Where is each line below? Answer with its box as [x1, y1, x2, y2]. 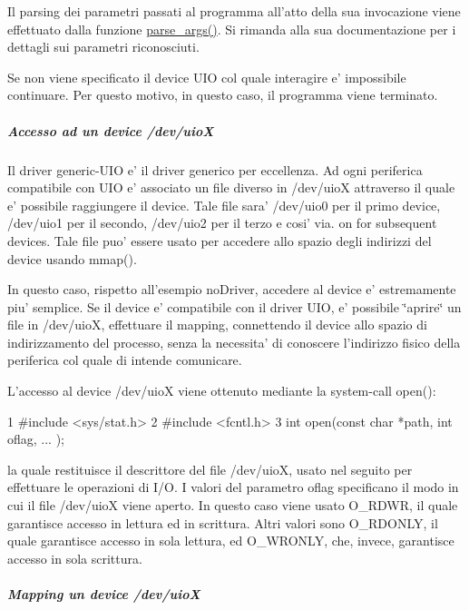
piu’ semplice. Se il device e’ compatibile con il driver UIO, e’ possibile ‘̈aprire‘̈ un [7, 297, 462, 316]
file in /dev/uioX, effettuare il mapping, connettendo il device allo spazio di [7, 315, 427, 334]
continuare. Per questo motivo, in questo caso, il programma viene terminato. [7, 85, 438, 104]
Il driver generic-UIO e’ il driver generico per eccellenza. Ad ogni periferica [7, 160, 423, 179]
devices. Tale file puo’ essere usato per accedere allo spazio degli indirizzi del [7, 231, 432, 250]
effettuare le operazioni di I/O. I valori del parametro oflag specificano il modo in [7, 477, 459, 497]
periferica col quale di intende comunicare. [7, 350, 242, 369]
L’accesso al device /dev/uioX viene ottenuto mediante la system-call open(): [7, 381, 436, 400]
